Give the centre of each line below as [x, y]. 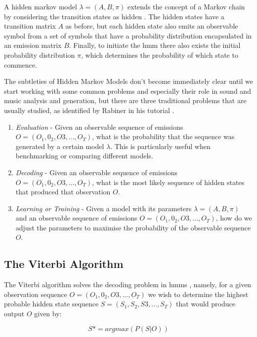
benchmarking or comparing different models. [84, 156]
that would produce [206, 304]
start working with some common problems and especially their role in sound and [128, 91]
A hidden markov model [41, 6]
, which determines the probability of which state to [159, 55]
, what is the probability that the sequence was [163, 136]
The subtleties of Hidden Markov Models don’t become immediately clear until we [128, 81]
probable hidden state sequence [51, 304]
